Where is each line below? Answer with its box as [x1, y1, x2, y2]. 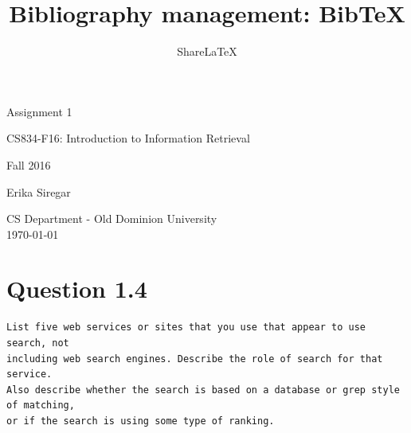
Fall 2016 [6, 156, 51, 173]
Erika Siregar [6, 183, 71, 200]
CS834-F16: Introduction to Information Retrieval [6, 130, 250, 146]
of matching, [6, 400, 75, 412]
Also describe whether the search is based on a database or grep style [6, 384, 400, 396]
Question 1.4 [6, 272, 147, 305]
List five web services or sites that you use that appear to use [6, 322, 366, 334]
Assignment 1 [6, 103, 72, 119]
